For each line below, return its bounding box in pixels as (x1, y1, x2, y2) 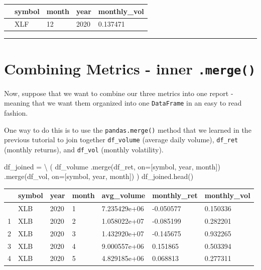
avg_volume (101, 190, 146, 201)
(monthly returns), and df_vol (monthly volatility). (4, 144, 164, 154)
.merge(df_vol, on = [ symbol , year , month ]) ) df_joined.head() (4, 171, 194, 182)
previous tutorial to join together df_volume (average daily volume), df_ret (4, 134, 238, 145)
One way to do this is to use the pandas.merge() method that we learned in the (4, 124, 251, 135)
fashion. (4, 107, 28, 118)
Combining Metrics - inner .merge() (4, 58, 255, 78)
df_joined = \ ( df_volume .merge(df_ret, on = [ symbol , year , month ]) (4, 161, 220, 171)
